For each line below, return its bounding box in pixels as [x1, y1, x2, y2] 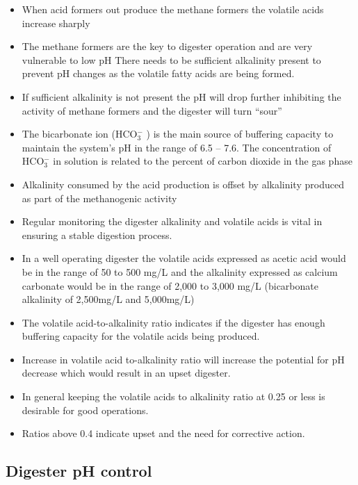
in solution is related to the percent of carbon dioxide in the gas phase [53, 154, 352, 168]
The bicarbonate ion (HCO [22, 126, 138, 141]
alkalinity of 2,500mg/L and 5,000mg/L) [22, 292, 195, 306]
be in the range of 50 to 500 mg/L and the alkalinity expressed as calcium [22, 264, 338, 279]
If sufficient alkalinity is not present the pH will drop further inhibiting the [22, 89, 341, 104]
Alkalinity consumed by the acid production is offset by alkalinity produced [22, 176, 344, 191]
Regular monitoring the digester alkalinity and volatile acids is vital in [22, 214, 323, 229]
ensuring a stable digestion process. [22, 227, 172, 242]
